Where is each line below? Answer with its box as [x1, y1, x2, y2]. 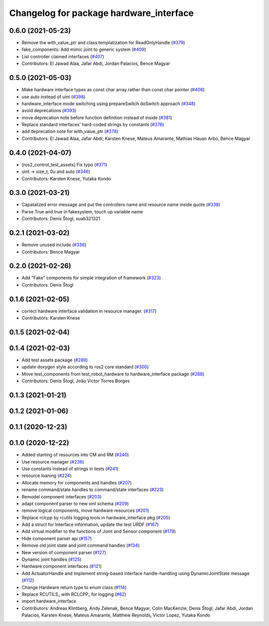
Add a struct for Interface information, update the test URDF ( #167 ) [21, 521, 159, 528]
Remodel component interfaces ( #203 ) [21, 493, 102, 499]
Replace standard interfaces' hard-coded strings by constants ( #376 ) [21, 122, 164, 128]
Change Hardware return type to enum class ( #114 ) [21, 584, 127, 590]
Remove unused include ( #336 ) [21, 242, 87, 248]
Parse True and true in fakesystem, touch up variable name [21, 208, 143, 214]
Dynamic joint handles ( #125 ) [21, 556, 82, 563]
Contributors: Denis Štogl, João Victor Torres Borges [21, 378, 130, 384]
